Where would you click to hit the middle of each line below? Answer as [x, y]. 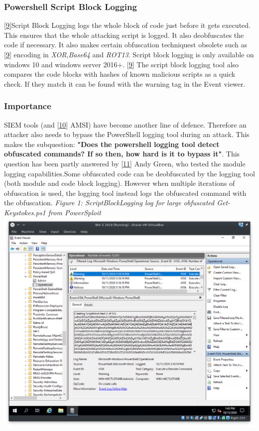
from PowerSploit [74, 212]
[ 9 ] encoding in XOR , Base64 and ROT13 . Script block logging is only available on [129, 54]
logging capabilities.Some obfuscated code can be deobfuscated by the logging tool [129, 173]
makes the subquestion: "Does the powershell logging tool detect [112, 144]
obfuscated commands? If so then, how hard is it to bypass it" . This [122, 154]
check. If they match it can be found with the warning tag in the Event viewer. [125, 83]
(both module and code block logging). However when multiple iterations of [120, 183]
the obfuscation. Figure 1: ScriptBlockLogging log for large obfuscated [109, 203]
